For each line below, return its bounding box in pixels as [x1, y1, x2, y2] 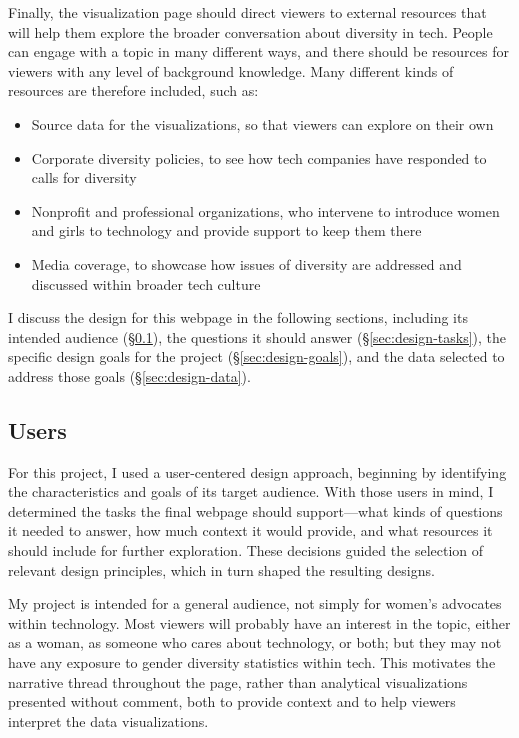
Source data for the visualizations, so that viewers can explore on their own [31, 113, 494, 134]
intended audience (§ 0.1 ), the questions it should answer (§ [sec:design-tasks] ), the [8, 326, 507, 347]
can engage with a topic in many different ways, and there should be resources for [8, 41, 509, 62]
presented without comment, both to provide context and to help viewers [8, 691, 456, 712]
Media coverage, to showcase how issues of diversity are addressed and [31, 253, 462, 274]
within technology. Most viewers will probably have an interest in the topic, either [8, 612, 511, 633]
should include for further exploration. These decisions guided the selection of [8, 540, 484, 561]
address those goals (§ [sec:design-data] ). [8, 365, 251, 386]
